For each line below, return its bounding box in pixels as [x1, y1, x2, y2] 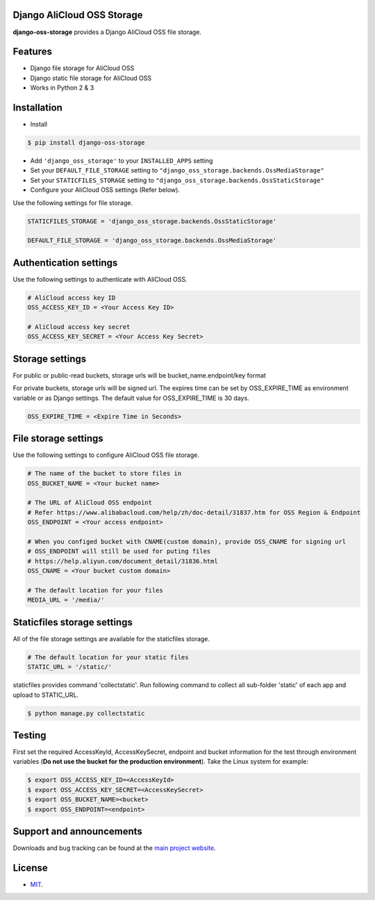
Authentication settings [12, 257, 118, 268]
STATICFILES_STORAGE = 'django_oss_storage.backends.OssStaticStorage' [27, 217, 277, 225]
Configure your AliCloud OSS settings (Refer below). [30, 186, 181, 194]
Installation [12, 102, 62, 114]
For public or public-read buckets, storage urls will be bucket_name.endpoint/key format [12, 371, 267, 379]
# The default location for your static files [27, 653, 189, 661]
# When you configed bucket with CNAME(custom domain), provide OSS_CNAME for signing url [27, 538, 347, 545]
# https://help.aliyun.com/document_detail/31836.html [27, 557, 218, 565]
